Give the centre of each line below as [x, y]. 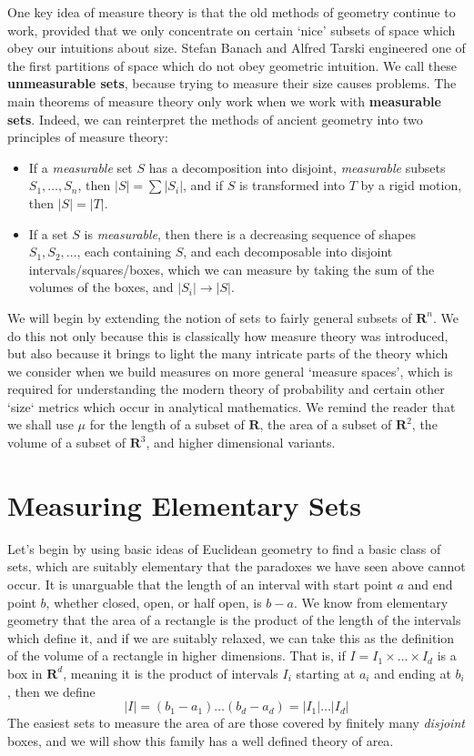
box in [25, 673]
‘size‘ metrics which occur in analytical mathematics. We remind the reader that [232, 406]
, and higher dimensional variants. [241, 443]
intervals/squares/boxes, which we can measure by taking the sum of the [232, 269]
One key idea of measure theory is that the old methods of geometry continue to [232, 12]
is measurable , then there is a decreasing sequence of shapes [250, 233]
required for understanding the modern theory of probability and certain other [226, 389]
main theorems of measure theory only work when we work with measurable [224, 101]
